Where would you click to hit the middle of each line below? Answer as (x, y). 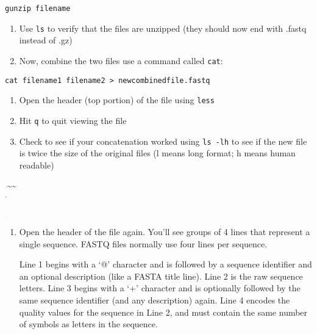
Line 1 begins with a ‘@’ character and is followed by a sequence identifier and (166, 264)
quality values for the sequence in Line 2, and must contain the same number (163, 312)
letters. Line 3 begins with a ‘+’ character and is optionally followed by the (160, 288)
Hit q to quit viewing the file (73, 120)
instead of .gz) (46, 40)
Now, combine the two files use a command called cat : (121, 60)
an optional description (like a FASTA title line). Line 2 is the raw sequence (161, 276)
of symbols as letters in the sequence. (88, 324)
